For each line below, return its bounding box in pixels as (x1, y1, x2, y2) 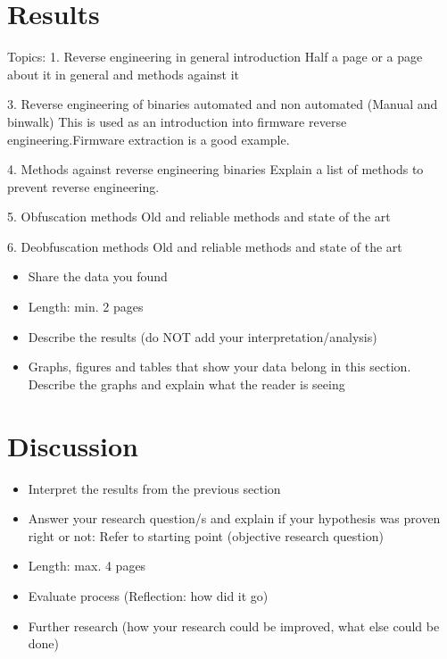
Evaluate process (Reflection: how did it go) (28, 586, 269, 605)
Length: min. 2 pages (28, 297, 144, 316)
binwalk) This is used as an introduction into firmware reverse (7, 112, 347, 130)
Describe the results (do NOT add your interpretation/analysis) (28, 327, 377, 346)
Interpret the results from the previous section (28, 479, 281, 497)
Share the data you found (28, 267, 168, 286)
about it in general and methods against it (7, 64, 239, 83)
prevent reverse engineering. (7, 177, 160, 196)
